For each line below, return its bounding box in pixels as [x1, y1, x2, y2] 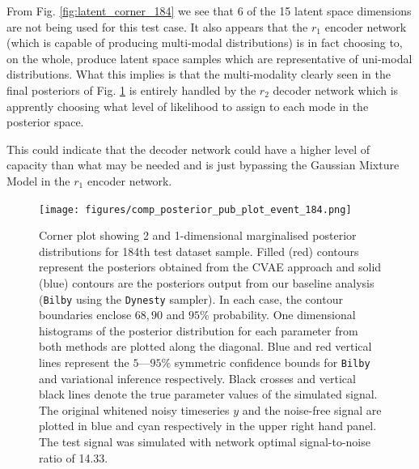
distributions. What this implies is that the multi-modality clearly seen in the [6, 66, 391, 83]
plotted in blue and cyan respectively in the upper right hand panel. [39, 417, 377, 434]
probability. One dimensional [213, 306, 356, 323]
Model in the [6, 172, 70, 189]
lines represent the [39, 354, 129, 370]
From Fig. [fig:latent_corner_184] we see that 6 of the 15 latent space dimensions [6, 2, 412, 19]
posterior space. [6, 113, 84, 130]
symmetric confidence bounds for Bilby [174, 354, 370, 370]
